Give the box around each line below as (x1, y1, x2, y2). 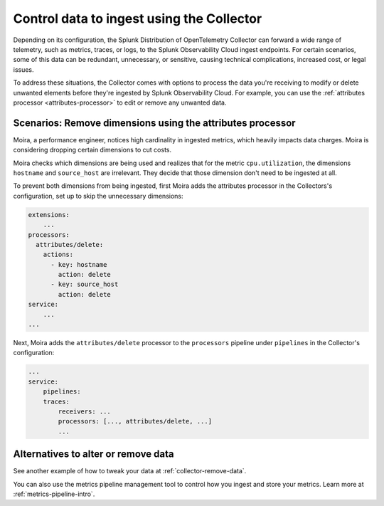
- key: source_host (50, 280, 119, 288)
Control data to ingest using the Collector (13, 11, 262, 26)
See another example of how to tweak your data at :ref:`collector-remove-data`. (13, 467, 247, 475)
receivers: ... (58, 407, 112, 416)
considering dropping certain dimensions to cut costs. (13, 146, 172, 154)
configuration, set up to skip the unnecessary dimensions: (13, 191, 184, 200)
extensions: (28, 211, 70, 218)
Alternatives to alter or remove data (13, 448, 174, 460)
